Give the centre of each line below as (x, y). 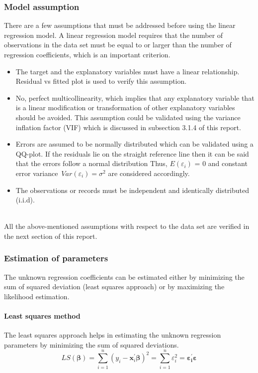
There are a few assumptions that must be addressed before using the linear (120, 25)
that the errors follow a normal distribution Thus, (91, 163)
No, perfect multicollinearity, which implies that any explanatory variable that (135, 97)
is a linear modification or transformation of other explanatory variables (125, 107)
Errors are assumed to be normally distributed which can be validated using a (134, 144)
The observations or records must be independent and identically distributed (132, 190)
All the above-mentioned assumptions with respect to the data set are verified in (127, 226)
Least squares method (42, 316)
